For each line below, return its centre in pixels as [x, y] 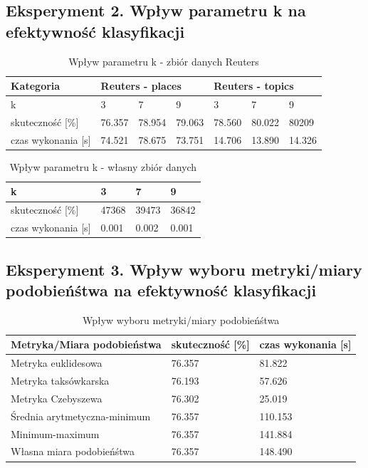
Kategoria [36, 86]
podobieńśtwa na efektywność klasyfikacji [161, 290]
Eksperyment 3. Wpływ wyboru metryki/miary [184, 269]
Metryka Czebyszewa [57, 398]
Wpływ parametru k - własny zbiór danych [103, 166]
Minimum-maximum [55, 433]
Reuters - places [141, 86]
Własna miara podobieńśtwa [73, 451]
